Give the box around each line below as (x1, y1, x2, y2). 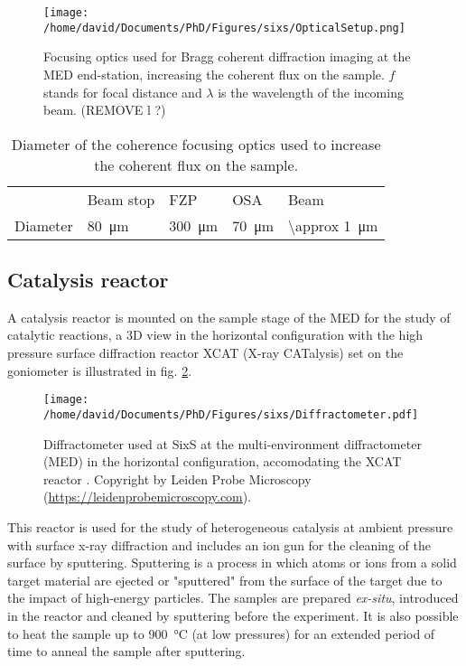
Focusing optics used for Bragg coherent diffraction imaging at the (43, 47, 411, 66)
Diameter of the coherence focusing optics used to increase (11, 133, 381, 155)
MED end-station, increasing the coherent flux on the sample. (43, 64, 385, 83)
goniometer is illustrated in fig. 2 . (7, 361, 192, 380)
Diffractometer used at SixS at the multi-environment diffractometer (43, 434, 422, 453)
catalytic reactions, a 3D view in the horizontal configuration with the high (7, 325, 424, 344)
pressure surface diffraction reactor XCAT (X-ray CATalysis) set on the (7, 343, 404, 362)
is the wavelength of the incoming (218, 82, 404, 101)
